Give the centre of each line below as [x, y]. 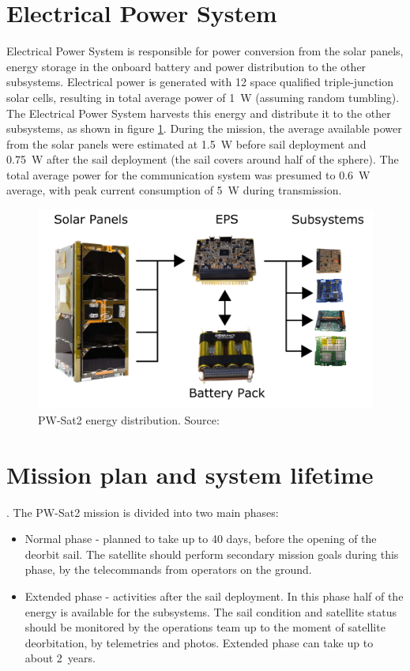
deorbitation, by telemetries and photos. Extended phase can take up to [199, 642]
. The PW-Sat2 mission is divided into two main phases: [143, 512]
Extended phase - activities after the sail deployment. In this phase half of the [214, 596]
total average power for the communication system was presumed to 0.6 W [188, 174]
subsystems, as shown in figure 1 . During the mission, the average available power [204, 128]
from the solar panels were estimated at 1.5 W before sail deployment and [186, 143]
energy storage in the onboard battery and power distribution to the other [186, 66]
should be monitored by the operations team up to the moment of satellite [205, 627]
